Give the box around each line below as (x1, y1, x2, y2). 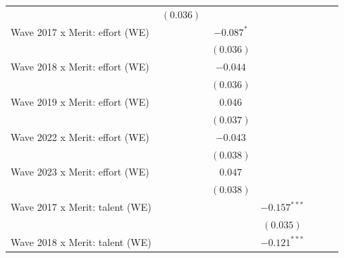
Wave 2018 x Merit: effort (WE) (11, 59, 149, 74)
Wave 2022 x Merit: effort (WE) (11, 129, 149, 144)
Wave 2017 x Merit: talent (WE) (11, 199, 152, 214)
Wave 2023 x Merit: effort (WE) (11, 164, 149, 179)
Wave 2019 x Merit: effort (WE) (11, 94, 149, 109)
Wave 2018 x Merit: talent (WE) (11, 234, 152, 249)
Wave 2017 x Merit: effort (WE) (11, 24, 149, 39)
